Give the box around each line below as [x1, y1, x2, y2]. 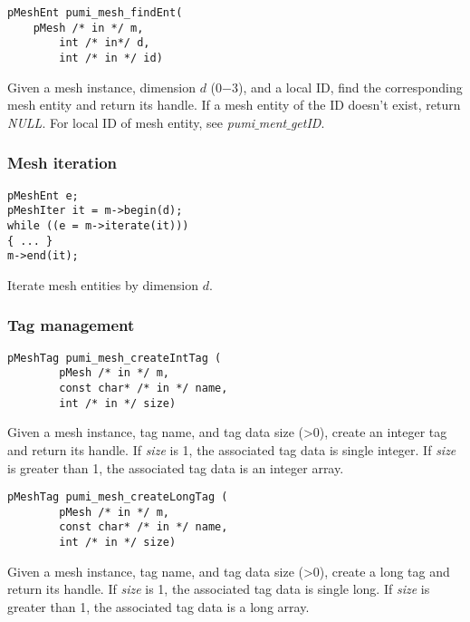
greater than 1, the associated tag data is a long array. [7, 597, 310, 616]
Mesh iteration [7, 151, 118, 174]
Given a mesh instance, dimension [7, 77, 196, 96]
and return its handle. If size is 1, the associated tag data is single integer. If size [7, 440, 456, 459]
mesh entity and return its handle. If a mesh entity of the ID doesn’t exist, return [7, 95, 461, 114]
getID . [290, 112, 325, 131]
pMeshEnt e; [7, 189, 79, 202]
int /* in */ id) [59, 51, 163, 64]
